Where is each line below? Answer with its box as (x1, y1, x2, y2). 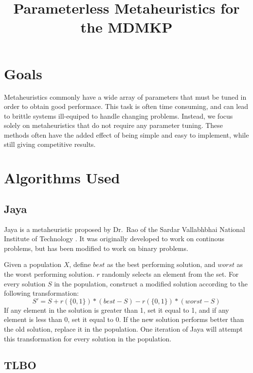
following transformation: (4, 288, 79, 298)
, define (69, 259, 91, 269)
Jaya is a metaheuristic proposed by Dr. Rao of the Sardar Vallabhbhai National (4, 224, 245, 234)
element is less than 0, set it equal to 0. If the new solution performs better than (4, 314, 244, 324)
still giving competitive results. (4, 139, 96, 149)
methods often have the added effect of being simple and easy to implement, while (4, 129, 249, 140)
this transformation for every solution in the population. (4, 333, 172, 343)
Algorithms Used (4, 168, 120, 188)
